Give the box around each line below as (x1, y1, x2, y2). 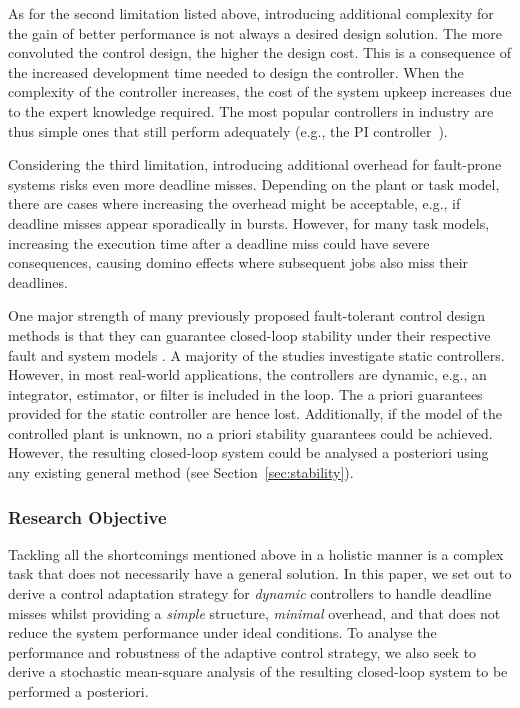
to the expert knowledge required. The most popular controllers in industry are (8, 100, 494, 121)
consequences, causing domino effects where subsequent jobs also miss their (8, 252, 469, 273)
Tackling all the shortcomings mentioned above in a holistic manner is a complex (8, 543, 504, 564)
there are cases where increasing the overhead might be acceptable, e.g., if (8, 193, 461, 214)
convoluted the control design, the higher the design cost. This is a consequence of (8, 42, 511, 63)
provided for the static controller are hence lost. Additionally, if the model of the (8, 403, 502, 424)
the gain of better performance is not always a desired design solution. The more (8, 22, 503, 43)
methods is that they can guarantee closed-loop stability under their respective (8, 324, 491, 345)
